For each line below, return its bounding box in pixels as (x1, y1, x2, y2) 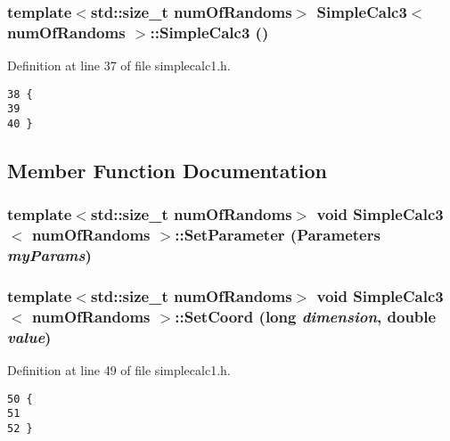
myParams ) (7, 244, 92, 266)
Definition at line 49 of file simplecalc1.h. (7, 361, 231, 380)
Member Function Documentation (7, 157, 328, 184)
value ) (7, 325, 52, 347)
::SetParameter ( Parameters (175, 224, 380, 246)
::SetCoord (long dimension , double (175, 306, 437, 328)
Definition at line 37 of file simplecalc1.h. (7, 56, 231, 75)
